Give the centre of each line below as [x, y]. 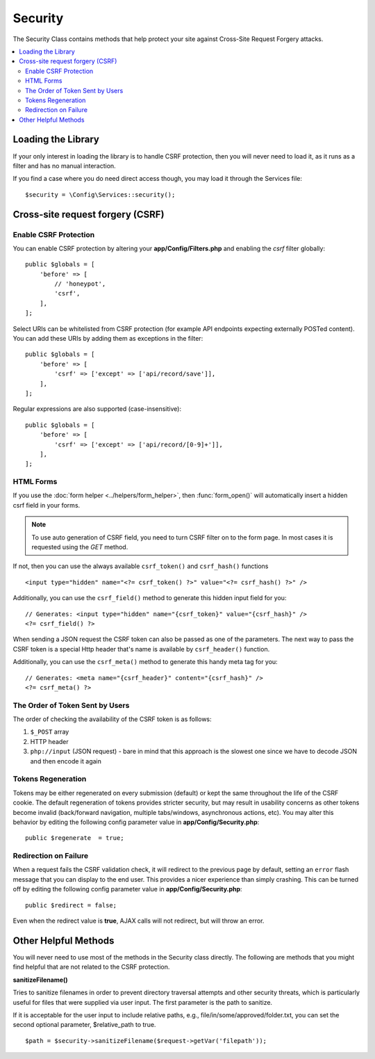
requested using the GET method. [80, 547]
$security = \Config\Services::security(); [100, 194]
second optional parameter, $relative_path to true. [84, 1025]
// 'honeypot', [80, 284]
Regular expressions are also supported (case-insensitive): [97, 409]
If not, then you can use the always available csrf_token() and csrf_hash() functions [141, 566]
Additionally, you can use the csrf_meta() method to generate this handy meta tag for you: [145, 662]
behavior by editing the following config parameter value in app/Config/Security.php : [136, 822]
